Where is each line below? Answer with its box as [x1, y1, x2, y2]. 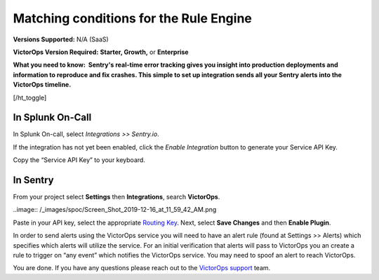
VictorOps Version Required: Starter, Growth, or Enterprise [13, 48, 189, 56]
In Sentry [13, 174, 54, 186]
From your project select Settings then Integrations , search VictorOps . [13, 193, 220, 201]
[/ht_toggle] [13, 93, 47, 102]
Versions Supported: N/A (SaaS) [13, 35, 109, 44]
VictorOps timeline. [13, 81, 72, 89]
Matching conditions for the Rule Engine [13, 11, 253, 26]
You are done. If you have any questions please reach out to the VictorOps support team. [13, 264, 271, 272]
